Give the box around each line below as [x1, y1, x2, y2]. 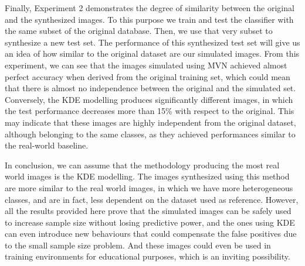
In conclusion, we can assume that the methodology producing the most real [5, 158, 280, 171]
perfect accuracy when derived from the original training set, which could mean [5, 70, 290, 82]
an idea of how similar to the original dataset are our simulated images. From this [5, 47, 300, 60]
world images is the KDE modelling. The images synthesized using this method [5, 170, 290, 182]
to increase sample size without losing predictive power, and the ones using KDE [5, 216, 295, 228]
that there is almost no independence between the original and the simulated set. [5, 82, 296, 94]
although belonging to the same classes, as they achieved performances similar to [5, 127, 296, 140]
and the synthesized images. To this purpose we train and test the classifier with [5, 13, 294, 25]
